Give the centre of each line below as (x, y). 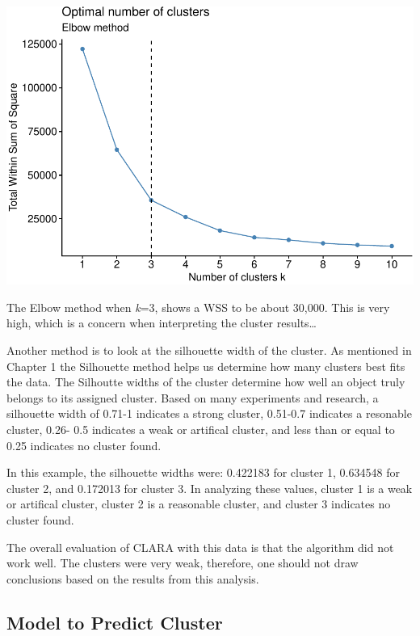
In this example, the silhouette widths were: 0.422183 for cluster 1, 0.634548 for (203, 472)
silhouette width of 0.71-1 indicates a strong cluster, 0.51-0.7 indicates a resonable (209, 413)
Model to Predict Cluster (115, 622)
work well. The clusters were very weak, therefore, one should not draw (183, 563)
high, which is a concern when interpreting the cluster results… (162, 323)
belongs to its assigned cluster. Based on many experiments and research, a (193, 397)
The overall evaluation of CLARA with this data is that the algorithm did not (200, 547)
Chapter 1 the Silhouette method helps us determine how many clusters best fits (206, 366)
